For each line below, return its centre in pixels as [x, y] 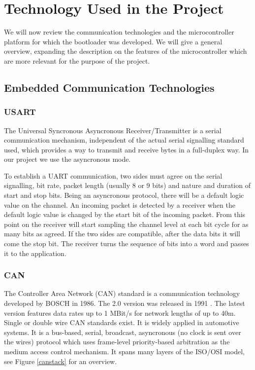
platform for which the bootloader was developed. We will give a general [113, 41]
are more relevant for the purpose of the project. [77, 60]
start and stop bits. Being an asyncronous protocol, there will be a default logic [124, 195]
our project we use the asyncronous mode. [67, 159]
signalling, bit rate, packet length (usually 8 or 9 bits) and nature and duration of [127, 185]
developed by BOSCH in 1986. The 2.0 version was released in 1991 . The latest [125, 303]
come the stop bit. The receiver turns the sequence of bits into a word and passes [127, 243]
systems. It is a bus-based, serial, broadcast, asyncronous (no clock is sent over [123, 332]
